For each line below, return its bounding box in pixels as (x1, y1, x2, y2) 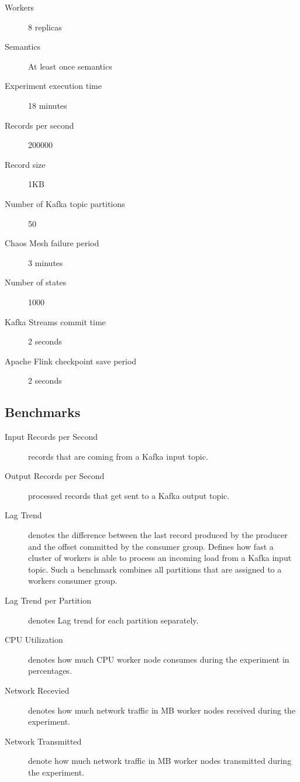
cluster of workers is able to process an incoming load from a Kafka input (28, 552, 292, 564)
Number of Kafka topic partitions (5, 197, 125, 209)
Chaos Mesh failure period (5, 237, 99, 249)
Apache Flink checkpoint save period (5, 354, 137, 367)
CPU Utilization (5, 633, 63, 646)
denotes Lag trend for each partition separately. (28, 614, 199, 626)
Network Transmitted (5, 735, 82, 747)
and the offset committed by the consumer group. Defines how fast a (28, 540, 274, 552)
